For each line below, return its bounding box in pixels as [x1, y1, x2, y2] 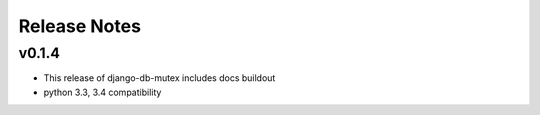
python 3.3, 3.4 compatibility [43, 86, 162, 98]
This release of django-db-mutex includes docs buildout [43, 72, 276, 84]
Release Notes [18, 15, 142, 37]
